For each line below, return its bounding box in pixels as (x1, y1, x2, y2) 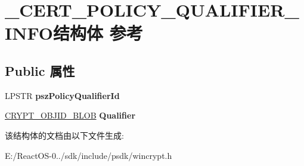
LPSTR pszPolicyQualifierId (5, 89, 120, 101)
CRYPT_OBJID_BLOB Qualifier (5, 109, 136, 122)
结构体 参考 (52, 21, 143, 45)
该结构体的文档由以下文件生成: (5, 129, 124, 141)
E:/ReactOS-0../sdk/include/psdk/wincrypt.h (5, 149, 172, 161)
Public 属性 (5, 61, 75, 79)
